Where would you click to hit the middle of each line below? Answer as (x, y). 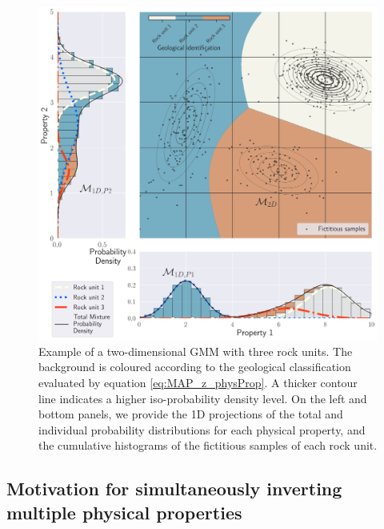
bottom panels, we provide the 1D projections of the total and (191, 414)
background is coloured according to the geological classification (195, 367)
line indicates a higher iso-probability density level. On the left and (203, 398)
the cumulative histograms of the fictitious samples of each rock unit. (208, 445)
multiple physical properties (124, 512)
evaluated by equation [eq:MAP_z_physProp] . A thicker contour (198, 382)
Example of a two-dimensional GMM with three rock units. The (196, 351)
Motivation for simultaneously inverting (174, 489)
